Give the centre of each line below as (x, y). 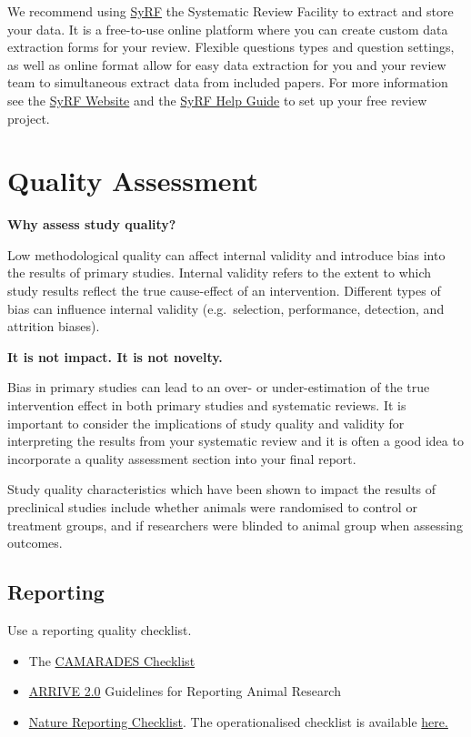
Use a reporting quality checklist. (100, 629)
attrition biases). (54, 326)
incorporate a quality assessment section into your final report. (182, 458)
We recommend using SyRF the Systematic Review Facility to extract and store (230, 11)
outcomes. (35, 543)
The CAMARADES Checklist (112, 660)
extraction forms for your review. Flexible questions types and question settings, (231, 47)
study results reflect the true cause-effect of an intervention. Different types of (224, 291)
